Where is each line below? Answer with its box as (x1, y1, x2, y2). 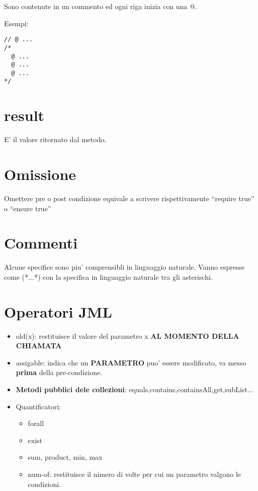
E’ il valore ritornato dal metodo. (4, 134, 107, 145)
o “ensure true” (4, 203, 51, 213)
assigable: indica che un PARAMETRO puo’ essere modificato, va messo (16, 357, 246, 367)
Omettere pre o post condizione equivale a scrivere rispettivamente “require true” (4, 193, 254, 203)
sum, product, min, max (28, 452, 103, 462)
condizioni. (28, 478, 61, 489)
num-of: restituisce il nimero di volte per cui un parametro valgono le (28, 468, 241, 479)
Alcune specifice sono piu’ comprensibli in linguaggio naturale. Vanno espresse (4, 262, 245, 272)
